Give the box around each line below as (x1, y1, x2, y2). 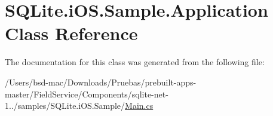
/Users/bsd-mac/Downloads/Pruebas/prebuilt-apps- (5, 75, 197, 88)
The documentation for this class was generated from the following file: (5, 56, 265, 68)
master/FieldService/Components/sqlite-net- (5, 87, 168, 100)
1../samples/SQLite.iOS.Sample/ (5, 99, 125, 112)
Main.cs (125, 99, 154, 112)
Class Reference (5, 21, 138, 45)
